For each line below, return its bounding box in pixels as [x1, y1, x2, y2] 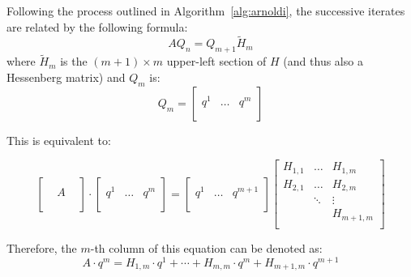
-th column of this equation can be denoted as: [90, 239, 323, 256]
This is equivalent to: [6, 131, 111, 148]
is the [60, 53, 88, 70]
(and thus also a [283, 53, 363, 70]
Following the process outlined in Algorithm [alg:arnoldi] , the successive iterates [6, 2, 405, 19]
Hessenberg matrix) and [6, 69, 126, 86]
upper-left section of [166, 53, 267, 70]
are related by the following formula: [6, 18, 188, 35]
